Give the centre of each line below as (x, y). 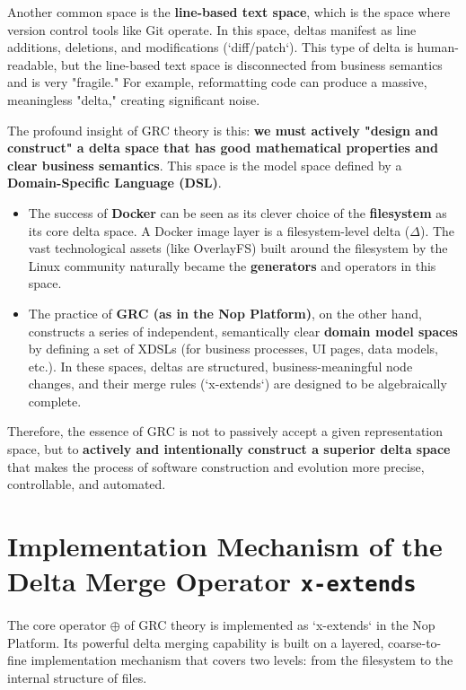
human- (438, 47)
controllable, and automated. (87, 484)
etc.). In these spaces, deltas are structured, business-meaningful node (220, 366)
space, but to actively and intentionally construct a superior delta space (229, 449)
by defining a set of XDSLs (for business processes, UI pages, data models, (233, 349)
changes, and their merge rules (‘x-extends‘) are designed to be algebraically (237, 384)
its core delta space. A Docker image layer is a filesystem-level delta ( (219, 230)
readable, (32, 64)
